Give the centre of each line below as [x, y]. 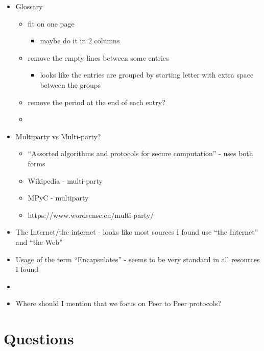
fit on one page [51, 23]
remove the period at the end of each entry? [97, 102]
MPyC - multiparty [58, 198]
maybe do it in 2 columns [80, 41]
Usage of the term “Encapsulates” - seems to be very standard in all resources [138, 259]
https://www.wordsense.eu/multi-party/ [91, 215]
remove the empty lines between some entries [98, 57]
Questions [39, 339]
